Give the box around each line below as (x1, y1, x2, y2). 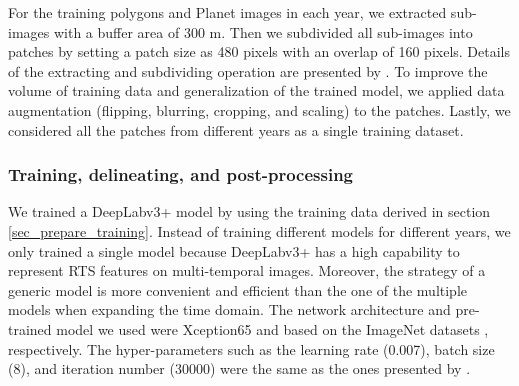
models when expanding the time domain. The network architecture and (8, 299, 451, 320)
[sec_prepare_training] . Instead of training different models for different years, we (8, 220, 511, 241)
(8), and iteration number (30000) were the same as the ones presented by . (8, 358, 471, 379)
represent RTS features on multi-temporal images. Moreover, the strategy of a (8, 260, 486, 281)
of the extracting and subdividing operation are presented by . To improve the (8, 60, 488, 81)
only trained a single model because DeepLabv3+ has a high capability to (8, 240, 460, 261)
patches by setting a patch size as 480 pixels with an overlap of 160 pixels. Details (8, 41, 510, 62)
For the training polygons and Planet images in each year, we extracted (8, 2, 447, 22)
